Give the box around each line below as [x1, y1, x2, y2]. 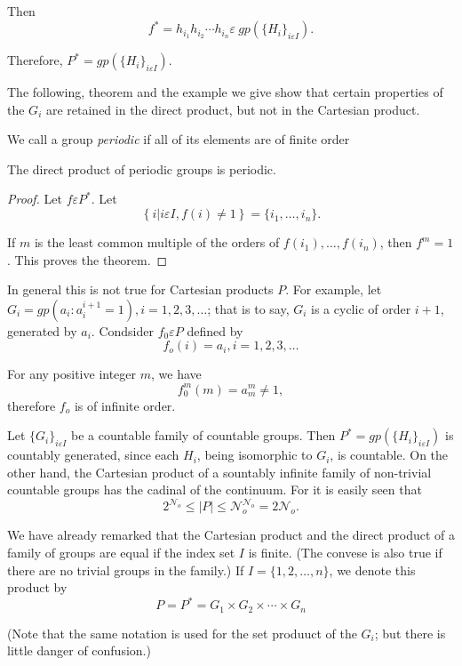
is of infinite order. [74, 396, 176, 414]
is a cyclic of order [311, 299, 411, 317]
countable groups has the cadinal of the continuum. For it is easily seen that [7, 480, 422, 499]
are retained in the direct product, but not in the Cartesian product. [45, 100, 420, 118]
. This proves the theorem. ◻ [7, 250, 168, 269]
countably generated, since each [7, 445, 179, 464]
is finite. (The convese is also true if [248, 543, 442, 561]
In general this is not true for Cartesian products [7, 280, 274, 299]
